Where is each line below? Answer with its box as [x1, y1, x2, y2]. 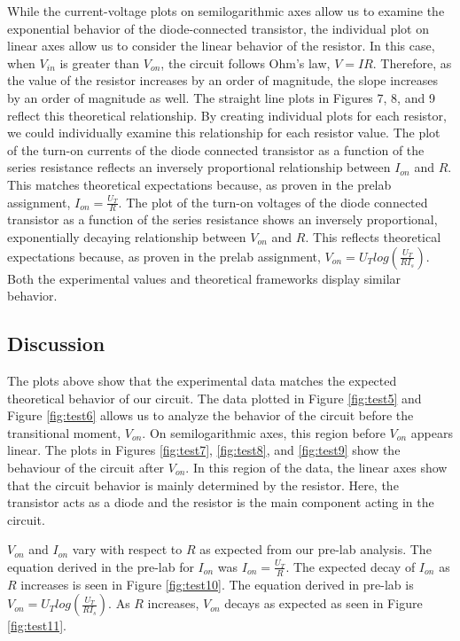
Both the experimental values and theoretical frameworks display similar [7, 269, 402, 287]
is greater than [59, 53, 140, 72]
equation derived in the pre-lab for [7, 557, 194, 575]
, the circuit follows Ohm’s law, [160, 53, 331, 72]
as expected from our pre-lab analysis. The [199, 540, 432, 559]
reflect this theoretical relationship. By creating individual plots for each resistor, [7, 106, 447, 124]
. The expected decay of [285, 557, 416, 575]
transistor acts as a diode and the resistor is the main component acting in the [7, 493, 434, 512]
